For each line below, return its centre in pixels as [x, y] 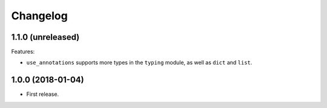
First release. [43, 94]
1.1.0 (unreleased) [45, 37]
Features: [23, 52]
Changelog [39, 16]
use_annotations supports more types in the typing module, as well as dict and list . [139, 63]
